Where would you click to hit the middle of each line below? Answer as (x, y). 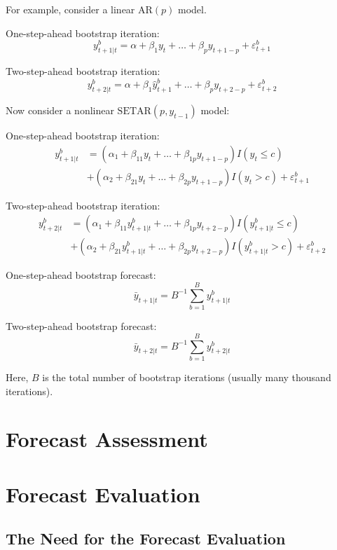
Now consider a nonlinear (60, 110)
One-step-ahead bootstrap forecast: (81, 275)
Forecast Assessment (107, 439)
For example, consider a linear (70, 9)
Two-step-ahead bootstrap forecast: (81, 326)
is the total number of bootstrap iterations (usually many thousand (187, 377)
